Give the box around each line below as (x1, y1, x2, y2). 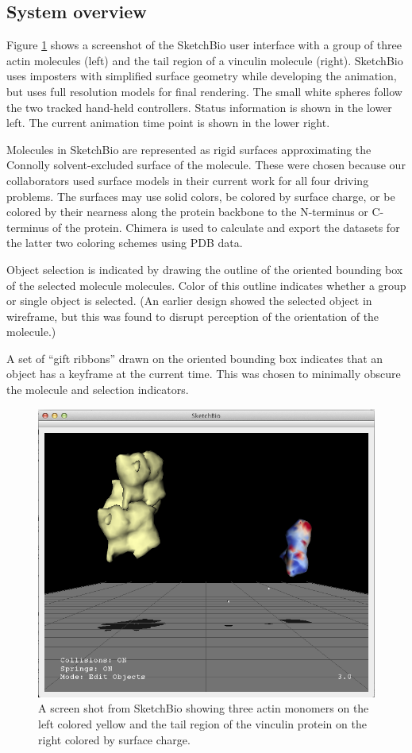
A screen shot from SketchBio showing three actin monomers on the (38, 700, 369, 716)
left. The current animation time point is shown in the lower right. (6, 114, 330, 131)
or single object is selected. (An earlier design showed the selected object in (6, 292, 372, 309)
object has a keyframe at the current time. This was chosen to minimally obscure (6, 365, 401, 382)
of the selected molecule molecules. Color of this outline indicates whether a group (6, 276, 406, 293)
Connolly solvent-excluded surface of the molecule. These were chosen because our (6, 156, 406, 173)
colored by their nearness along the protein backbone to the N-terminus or (6, 203, 368, 220)
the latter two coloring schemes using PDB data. (6, 234, 243, 251)
